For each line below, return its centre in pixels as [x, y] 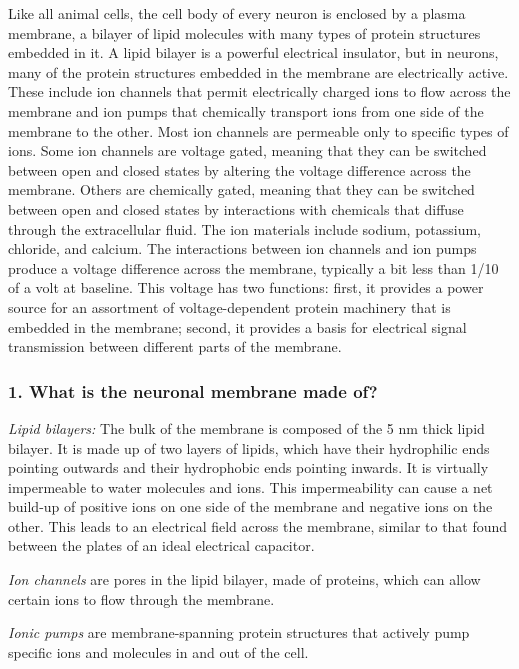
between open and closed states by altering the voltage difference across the [239, 169]
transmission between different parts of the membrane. [175, 346]
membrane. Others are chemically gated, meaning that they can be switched [241, 189]
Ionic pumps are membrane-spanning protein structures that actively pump [239, 632]
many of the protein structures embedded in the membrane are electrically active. [258, 71]
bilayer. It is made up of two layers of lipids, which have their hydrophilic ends [249, 447]
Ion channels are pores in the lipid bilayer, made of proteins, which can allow [244, 579]
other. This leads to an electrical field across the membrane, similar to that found [258, 525]
